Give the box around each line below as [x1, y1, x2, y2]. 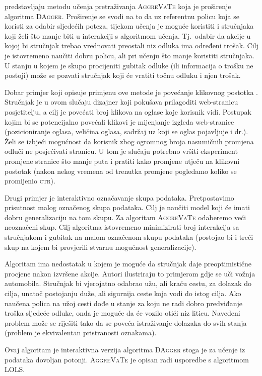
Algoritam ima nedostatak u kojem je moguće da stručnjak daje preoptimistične [5, 258, 251, 269]
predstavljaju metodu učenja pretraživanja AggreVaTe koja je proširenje [5, 1, 231, 11]
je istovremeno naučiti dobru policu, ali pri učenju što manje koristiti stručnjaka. [5, 50, 255, 60]
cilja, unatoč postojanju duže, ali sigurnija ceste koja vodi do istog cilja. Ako [5, 288, 241, 299]
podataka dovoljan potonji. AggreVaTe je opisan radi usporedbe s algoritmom [5, 354, 249, 364]
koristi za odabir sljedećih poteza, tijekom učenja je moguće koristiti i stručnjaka [5, 21, 254, 31]
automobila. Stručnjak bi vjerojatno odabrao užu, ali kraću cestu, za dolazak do [5, 278, 251, 289]
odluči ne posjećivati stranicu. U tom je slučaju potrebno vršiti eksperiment [5, 146, 238, 156]
